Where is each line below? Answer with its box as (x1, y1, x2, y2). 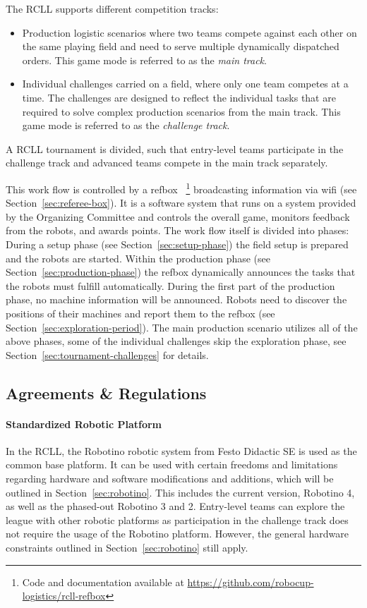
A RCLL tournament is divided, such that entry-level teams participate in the (6, 141, 344, 156)
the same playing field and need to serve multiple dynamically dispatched (22, 39, 339, 54)
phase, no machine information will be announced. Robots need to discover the (6, 292, 347, 307)
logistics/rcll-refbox (22, 588, 106, 603)
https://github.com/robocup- (187, 574, 314, 589)
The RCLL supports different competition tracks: (6, 1, 219, 16)
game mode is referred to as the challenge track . (22, 118, 230, 133)
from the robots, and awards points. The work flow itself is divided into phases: (6, 223, 349, 238)
